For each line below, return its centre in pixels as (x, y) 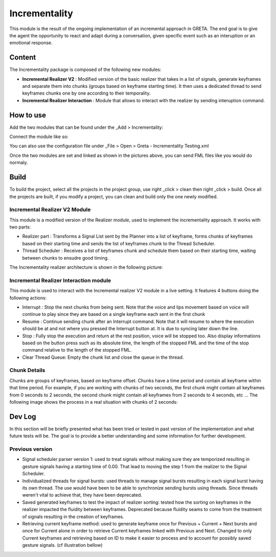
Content (23, 57)
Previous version (31, 449)
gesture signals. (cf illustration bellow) (62, 545)
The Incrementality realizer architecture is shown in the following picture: (86, 267)
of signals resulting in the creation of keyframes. (73, 517)
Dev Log (23, 416)
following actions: (28, 298)
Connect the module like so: (39, 137)
